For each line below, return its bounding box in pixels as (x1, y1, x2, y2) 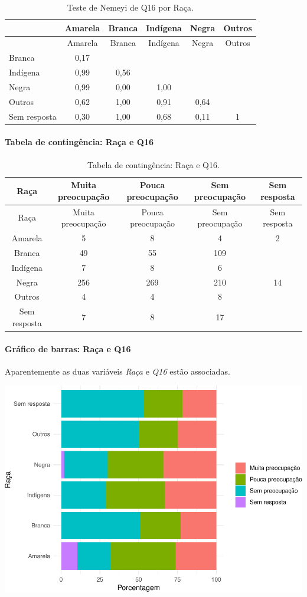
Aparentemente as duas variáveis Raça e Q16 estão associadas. (5, 365, 230, 377)
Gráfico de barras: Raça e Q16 (5, 342, 131, 355)
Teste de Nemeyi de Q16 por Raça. (67, 1, 194, 13)
